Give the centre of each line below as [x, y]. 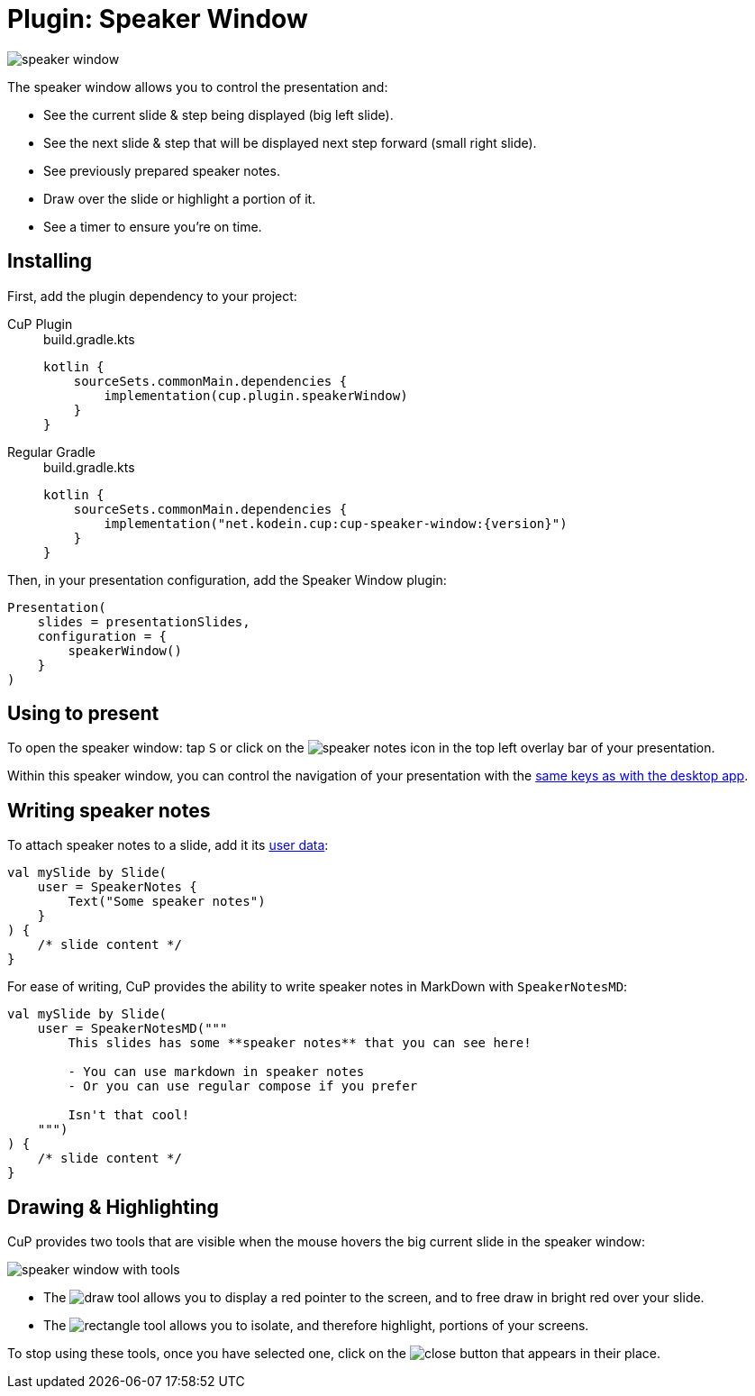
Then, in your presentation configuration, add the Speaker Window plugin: [227, 579]
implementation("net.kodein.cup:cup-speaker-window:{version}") [336, 523]
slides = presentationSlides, [144, 621]
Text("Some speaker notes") [167, 902]
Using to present [83, 714]
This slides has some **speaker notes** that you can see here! [300, 1043]
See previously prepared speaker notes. [162, 170]
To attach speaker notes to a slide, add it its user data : [168, 845]
